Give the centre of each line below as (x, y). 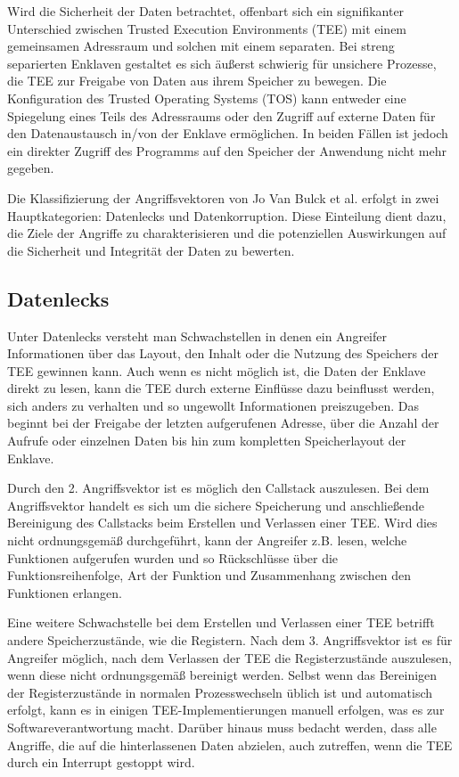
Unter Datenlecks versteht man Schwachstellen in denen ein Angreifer (197, 335)
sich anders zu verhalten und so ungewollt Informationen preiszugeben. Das (213, 405)
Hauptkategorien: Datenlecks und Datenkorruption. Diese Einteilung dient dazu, (227, 215)
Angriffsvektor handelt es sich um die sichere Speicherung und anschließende (216, 505)
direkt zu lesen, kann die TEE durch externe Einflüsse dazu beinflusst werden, (221, 388)
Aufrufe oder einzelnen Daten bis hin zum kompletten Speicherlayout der (207, 441)
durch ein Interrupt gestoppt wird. (101, 762)
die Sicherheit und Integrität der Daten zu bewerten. (151, 250)
